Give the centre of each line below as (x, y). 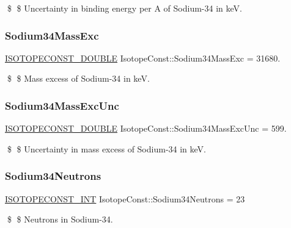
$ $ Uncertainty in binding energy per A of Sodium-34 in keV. (124, 8)
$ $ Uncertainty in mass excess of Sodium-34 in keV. (106, 148)
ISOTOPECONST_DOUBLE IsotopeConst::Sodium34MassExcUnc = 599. (146, 128)
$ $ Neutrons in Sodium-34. (60, 219)
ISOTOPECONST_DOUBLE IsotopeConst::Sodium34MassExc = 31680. (143, 58)
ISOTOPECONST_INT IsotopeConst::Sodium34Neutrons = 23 (125, 198)
